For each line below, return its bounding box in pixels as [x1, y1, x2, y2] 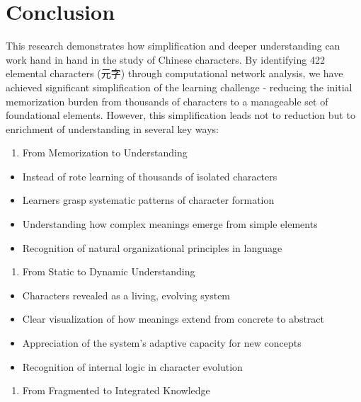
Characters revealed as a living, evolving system [22, 287, 231, 302]
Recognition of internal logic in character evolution [22, 359, 243, 374]
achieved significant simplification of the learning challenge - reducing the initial [6, 79, 353, 94]
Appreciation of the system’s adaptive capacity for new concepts [22, 335, 302, 350]
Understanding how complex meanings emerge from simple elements [22, 217, 318, 231]
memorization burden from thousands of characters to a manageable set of [6, 93, 328, 108]
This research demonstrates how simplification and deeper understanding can [6, 38, 340, 53]
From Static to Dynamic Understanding [22, 264, 195, 279]
